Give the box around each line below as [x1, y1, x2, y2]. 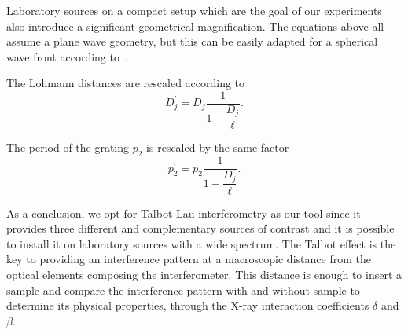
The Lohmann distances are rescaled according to [6, 75, 245, 91]
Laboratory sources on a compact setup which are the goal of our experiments [6, 2, 382, 18]
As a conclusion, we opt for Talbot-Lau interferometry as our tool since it [6, 204, 361, 221]
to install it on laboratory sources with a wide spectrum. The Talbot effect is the [6, 235, 396, 251]
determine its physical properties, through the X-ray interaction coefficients [6, 297, 369, 314]
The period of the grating [6, 139, 130, 156]
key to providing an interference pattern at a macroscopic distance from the [6, 251, 371, 267]
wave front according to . [6, 48, 128, 64]
